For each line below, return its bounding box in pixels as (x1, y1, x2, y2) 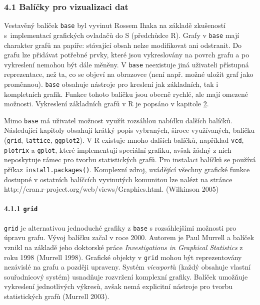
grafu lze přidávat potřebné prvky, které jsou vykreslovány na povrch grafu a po (4, 49, 249, 60)
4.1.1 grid (4, 203, 38, 214)
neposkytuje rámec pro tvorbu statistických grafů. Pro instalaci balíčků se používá (4, 154, 256, 165)
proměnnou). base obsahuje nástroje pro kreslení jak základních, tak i (4, 78, 218, 89)
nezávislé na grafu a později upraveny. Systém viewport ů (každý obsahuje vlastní (4, 262, 251, 272)
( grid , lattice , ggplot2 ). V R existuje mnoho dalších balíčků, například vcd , (4, 135, 244, 145)
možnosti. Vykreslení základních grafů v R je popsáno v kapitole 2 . (4, 98, 209, 109)
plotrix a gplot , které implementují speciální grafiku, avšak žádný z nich (4, 144, 231, 155)
